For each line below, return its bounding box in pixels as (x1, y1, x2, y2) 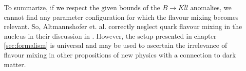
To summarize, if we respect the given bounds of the (4, 2, 160, 12)
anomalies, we (190, 2, 232, 12)
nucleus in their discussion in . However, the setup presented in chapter (4, 30, 217, 41)
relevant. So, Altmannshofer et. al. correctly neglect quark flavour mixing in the (4, 21, 242, 31)
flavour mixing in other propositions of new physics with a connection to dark (4, 49, 236, 59)
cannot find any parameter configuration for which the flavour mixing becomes (4, 12, 239, 22)
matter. (4, 59, 26, 69)
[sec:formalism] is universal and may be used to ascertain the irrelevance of (4, 40, 227, 50)
